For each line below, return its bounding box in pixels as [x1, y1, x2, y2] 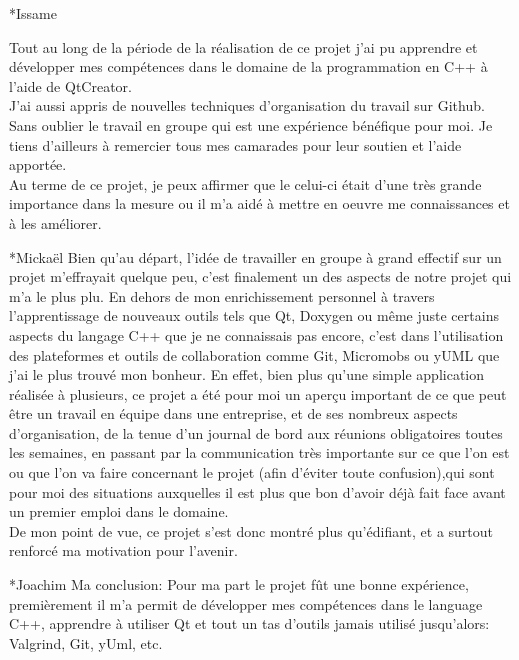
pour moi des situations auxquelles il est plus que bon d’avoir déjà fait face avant [9, 481, 506, 502]
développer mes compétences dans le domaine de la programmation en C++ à [9, 56, 488, 77]
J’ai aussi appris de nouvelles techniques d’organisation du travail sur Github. [9, 95, 485, 116]
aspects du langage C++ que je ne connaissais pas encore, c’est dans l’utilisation [9, 324, 504, 345]
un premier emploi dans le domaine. [9, 501, 229, 522]
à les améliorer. [9, 212, 102, 233]
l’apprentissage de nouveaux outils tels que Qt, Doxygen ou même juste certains [9, 305, 499, 326]
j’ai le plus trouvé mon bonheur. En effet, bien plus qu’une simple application [9, 364, 485, 385]
